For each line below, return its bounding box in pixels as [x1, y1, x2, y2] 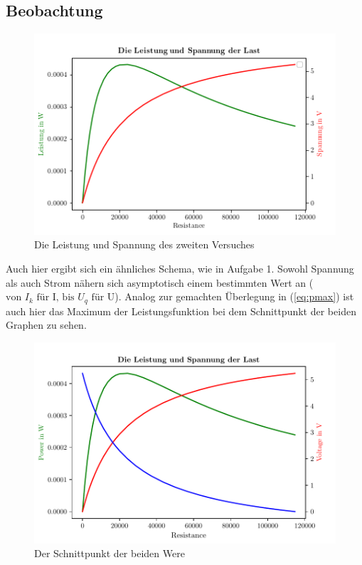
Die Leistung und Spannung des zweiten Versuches [34, 237, 255, 252]
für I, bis [36, 292, 75, 303]
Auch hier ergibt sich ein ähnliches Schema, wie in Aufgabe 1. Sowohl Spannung [6, 261, 354, 276]
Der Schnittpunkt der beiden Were [34, 546, 185, 561]
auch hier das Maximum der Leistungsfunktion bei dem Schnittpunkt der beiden [6, 303, 356, 318]
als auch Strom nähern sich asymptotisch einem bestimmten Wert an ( [6, 275, 314, 290]
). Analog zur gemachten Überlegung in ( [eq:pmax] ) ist [115, 289, 354, 304]
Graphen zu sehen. [6, 317, 87, 332]
